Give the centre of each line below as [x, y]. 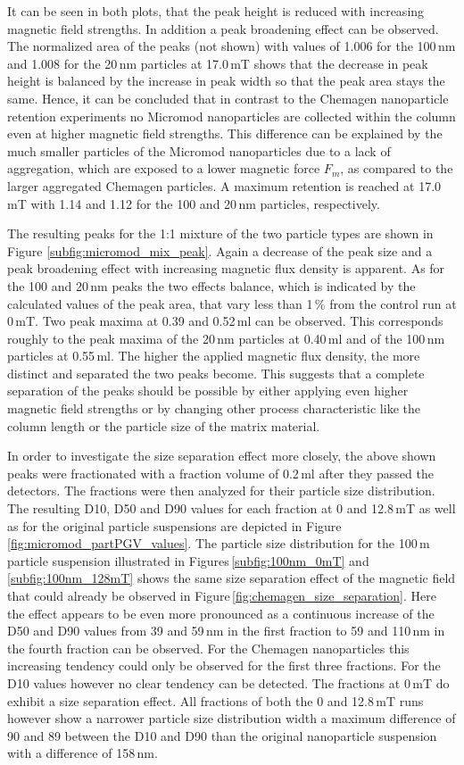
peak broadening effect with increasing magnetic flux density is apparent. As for [226, 268]
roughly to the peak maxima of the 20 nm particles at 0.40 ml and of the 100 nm [226, 338]
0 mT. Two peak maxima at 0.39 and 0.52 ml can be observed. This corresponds [225, 321]
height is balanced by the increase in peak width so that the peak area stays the [226, 81]
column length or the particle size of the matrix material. [164, 425]
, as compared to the [397, 168]
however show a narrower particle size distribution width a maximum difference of [232, 718]
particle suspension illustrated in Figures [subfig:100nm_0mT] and [188, 560]
